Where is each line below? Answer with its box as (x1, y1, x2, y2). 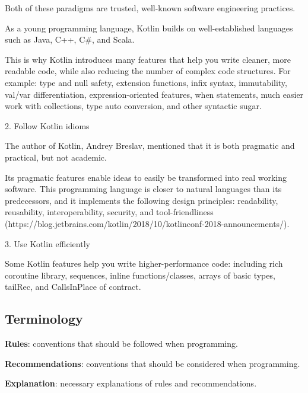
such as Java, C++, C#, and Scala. (5, 33, 135, 46)
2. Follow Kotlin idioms (5, 119, 90, 132)
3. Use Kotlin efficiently (5, 237, 90, 250)
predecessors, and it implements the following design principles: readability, (5, 194, 278, 206)
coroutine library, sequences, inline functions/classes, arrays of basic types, (5, 269, 275, 281)
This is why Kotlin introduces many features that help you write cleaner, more (5, 53, 291, 65)
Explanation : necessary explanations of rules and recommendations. (5, 377, 257, 389)
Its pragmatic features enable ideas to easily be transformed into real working (5, 171, 287, 183)
